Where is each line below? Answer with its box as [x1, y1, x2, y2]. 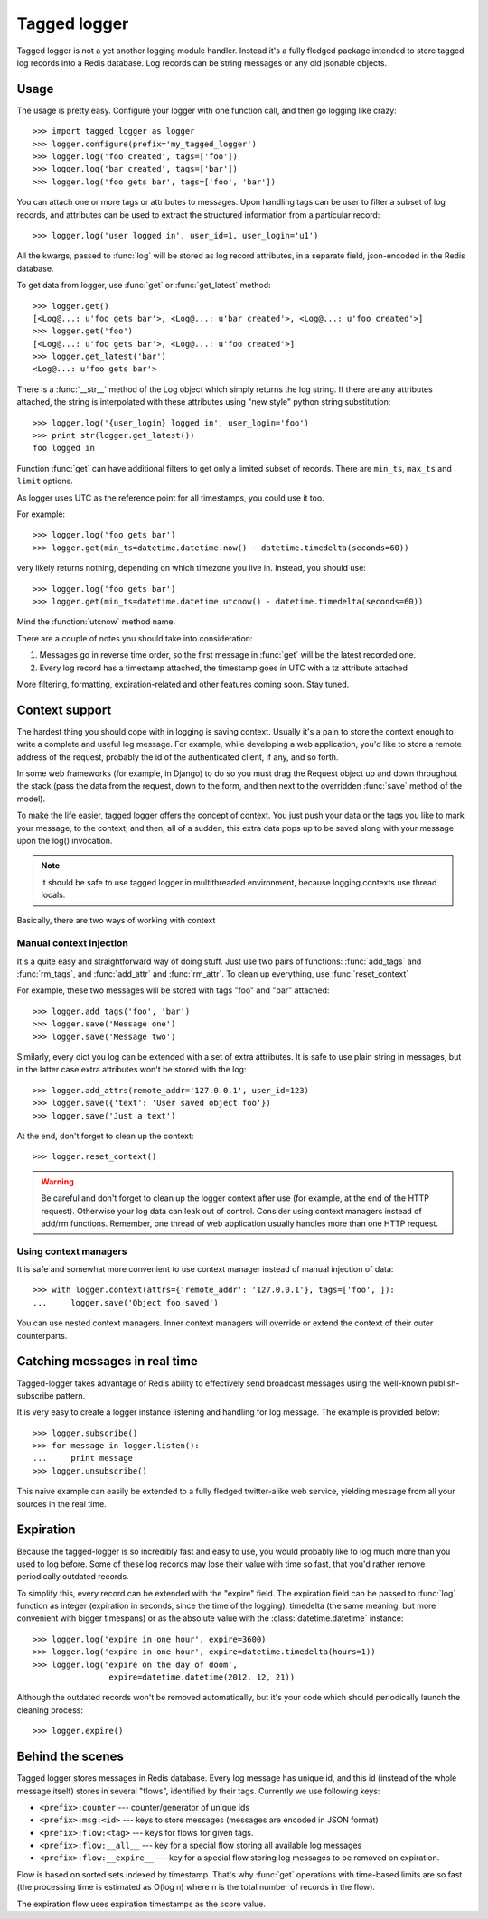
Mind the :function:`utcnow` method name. [16, 616, 176, 627]
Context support [16, 702, 112, 717]
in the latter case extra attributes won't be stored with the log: [16, 1064, 247, 1075]
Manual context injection [16, 937, 128, 950]
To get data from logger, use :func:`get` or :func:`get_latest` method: [16, 280, 271, 291]
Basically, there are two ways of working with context [16, 914, 216, 925]
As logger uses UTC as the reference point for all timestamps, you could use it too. [16, 492, 324, 503]
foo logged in [33, 443, 95, 454]
